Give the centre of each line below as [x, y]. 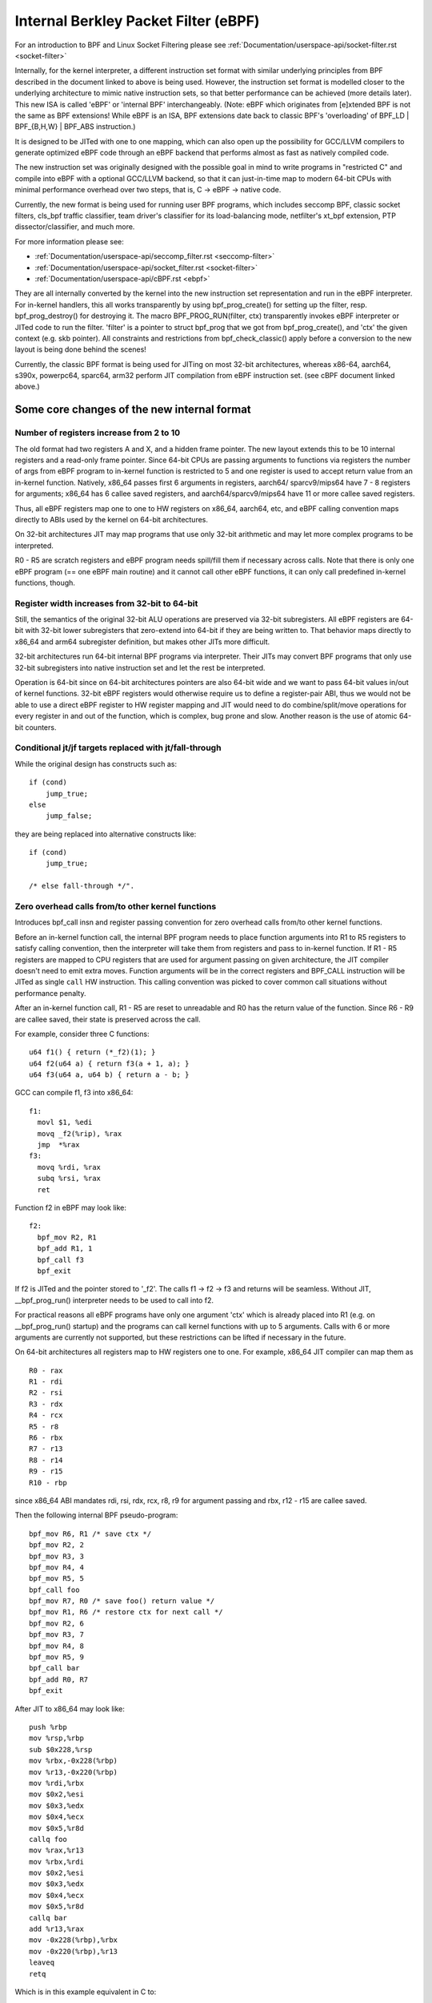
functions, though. [45, 582]
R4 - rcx [46, 1415]
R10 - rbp [48, 1483]
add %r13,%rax [56, 1929]
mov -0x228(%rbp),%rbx [74, 1940]
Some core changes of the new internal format [133, 410]
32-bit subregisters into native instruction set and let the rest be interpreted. [140, 667]
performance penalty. [50, 993]
